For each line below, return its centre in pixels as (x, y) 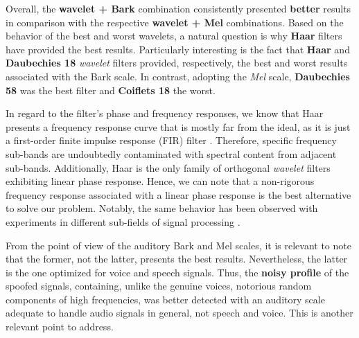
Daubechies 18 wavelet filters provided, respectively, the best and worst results (177, 63)
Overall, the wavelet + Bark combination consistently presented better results (178, 8)
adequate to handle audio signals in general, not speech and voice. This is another (179, 313)
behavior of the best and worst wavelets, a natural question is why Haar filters (174, 36)
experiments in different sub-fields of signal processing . (123, 221)
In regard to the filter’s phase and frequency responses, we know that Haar (165, 113)
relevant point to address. (60, 327)
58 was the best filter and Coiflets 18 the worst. (111, 90)
